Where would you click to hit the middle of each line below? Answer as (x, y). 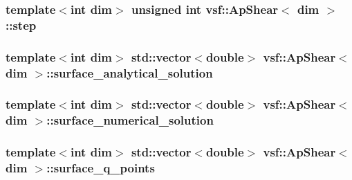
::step (21, 25)
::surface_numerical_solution (130, 120)
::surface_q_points (101, 168)
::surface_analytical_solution (130, 72)
